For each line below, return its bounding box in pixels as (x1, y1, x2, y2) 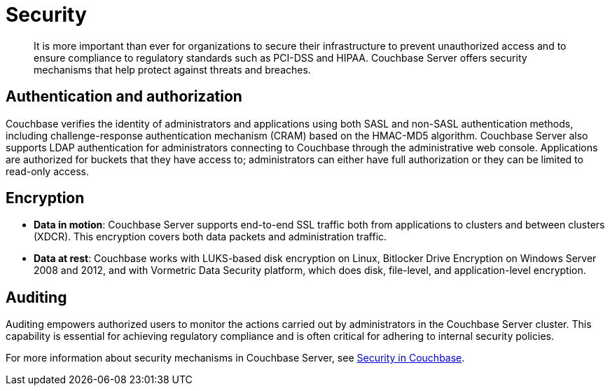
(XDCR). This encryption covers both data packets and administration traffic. (34, 231, 387, 243)
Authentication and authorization (6, 88, 242, 106)
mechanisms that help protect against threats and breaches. (34, 63, 311, 76)
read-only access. (6, 165, 89, 177)
